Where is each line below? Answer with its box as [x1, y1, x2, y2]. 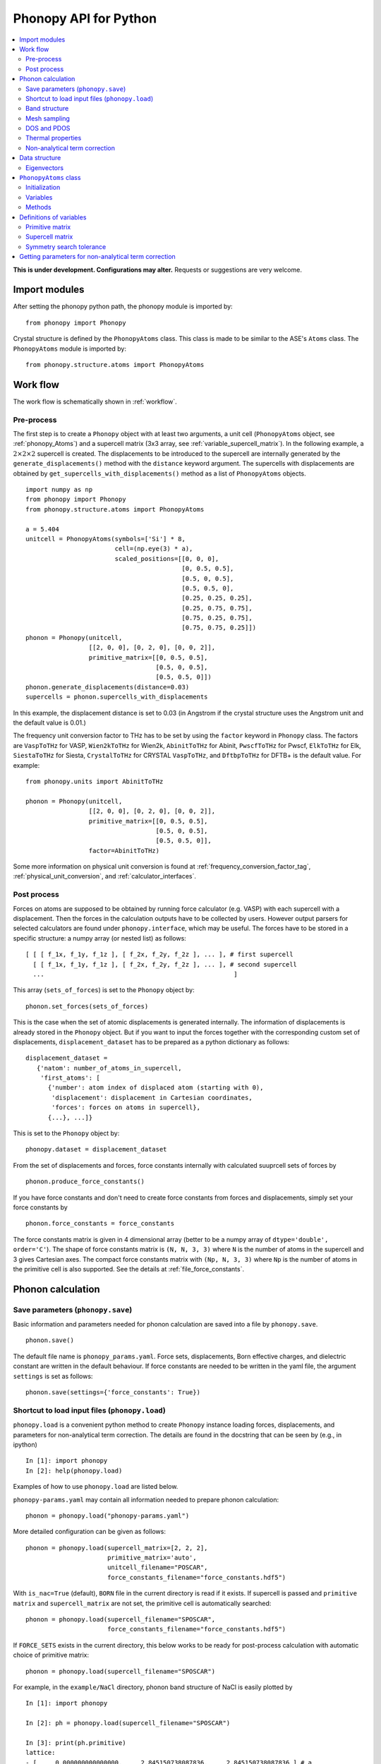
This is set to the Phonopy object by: [13, 1129, 120, 1137]
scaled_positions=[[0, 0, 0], [114, 555, 219, 562]
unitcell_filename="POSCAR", [107, 1564, 208, 1571]
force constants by [13, 1203, 68, 1212]
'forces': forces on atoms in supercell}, [52, 1104, 201, 1111]
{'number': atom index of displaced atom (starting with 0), [47, 1084, 264, 1092]
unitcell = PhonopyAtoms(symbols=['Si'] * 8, [25, 535, 186, 543]
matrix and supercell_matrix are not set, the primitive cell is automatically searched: [13, 1599, 272, 1607]
